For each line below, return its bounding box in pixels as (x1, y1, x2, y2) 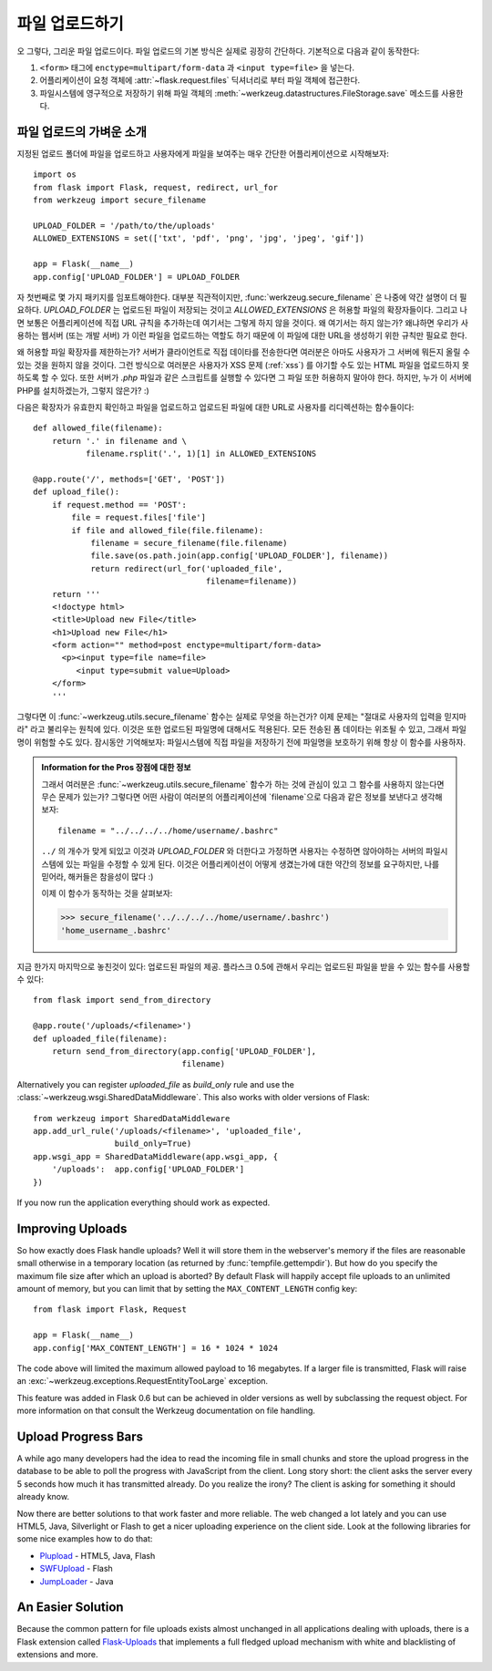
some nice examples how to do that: (16, 1533, 153, 1544)
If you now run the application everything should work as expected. (16, 1197, 271, 1208)
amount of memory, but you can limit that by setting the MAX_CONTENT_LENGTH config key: (16, 1284, 358, 1295)
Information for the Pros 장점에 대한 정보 (41, 762, 191, 773)
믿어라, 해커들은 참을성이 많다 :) (41, 871, 154, 882)
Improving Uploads (16, 1221, 128, 1236)
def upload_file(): (33, 487, 120, 497)
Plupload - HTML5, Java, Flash (39, 1550, 156, 1561)
